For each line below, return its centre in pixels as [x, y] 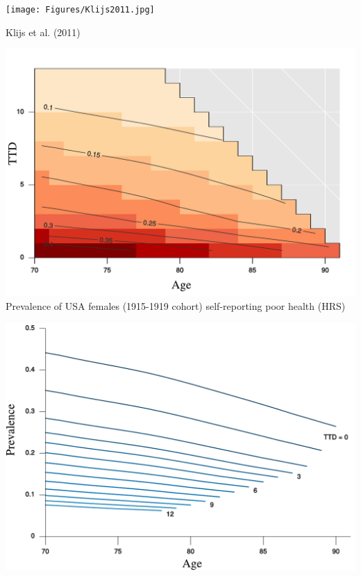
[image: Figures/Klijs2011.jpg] [80, 10]
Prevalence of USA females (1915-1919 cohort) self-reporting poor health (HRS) [176, 306]
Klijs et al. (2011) [43, 32]
